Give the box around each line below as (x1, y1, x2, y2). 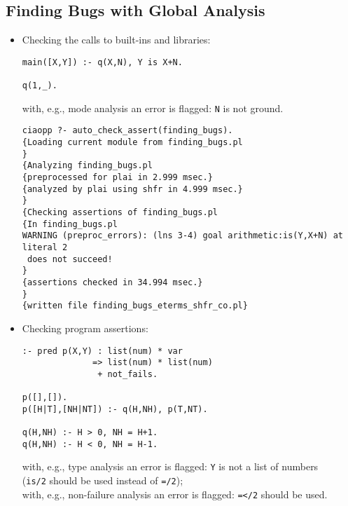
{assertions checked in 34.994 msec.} (22, 277, 203, 287)
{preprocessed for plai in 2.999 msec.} (22, 172, 213, 183)
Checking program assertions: (22, 320, 148, 335)
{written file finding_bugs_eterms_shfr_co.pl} (22, 301, 248, 311)
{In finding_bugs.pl (22, 219, 118, 229)
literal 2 (22, 242, 68, 252)
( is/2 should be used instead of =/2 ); (22, 473, 183, 488)
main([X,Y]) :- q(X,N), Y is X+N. (22, 57, 183, 67)
